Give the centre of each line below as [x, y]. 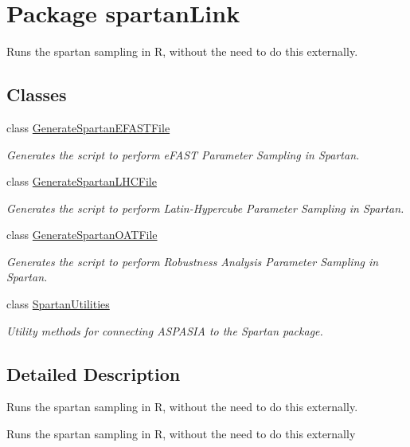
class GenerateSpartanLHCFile [82, 181]
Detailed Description [94, 373]
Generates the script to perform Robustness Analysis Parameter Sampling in [193, 261]
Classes [37, 94]
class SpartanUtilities [58, 304]
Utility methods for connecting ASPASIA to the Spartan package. [165, 330]
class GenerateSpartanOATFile [82, 235]
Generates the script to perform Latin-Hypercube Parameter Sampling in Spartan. [205, 208]
